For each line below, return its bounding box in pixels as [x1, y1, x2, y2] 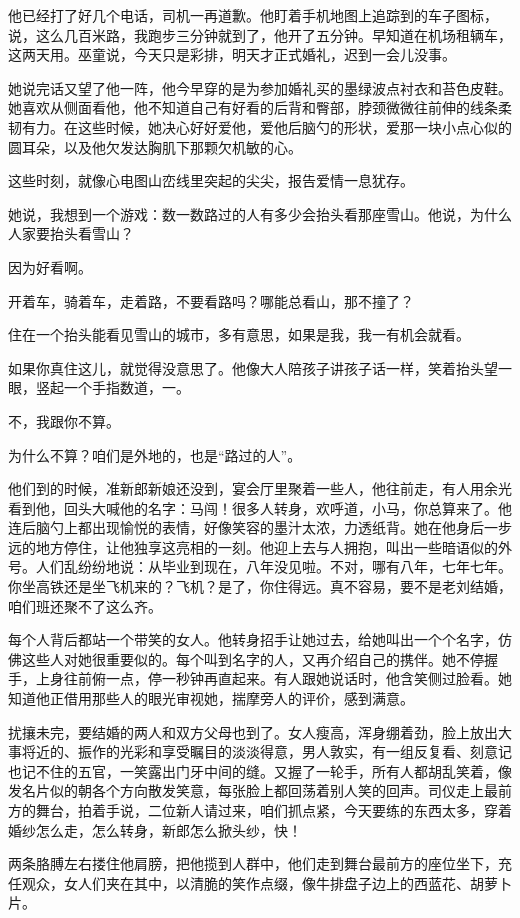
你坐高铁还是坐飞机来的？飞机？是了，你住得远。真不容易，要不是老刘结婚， [8, 576, 512, 597]
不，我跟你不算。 [8, 410, 120, 431]
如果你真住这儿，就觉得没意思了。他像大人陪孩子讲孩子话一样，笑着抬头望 [8, 357, 498, 378]
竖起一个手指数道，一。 [35, 377, 190, 398]
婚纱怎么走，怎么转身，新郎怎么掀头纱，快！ [8, 819, 302, 840]
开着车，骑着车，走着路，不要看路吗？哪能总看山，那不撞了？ [8, 290, 414, 311]
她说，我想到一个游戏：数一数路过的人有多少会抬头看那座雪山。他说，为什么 [8, 203, 512, 224]
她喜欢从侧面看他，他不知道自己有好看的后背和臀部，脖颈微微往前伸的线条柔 [8, 97, 512, 118]
